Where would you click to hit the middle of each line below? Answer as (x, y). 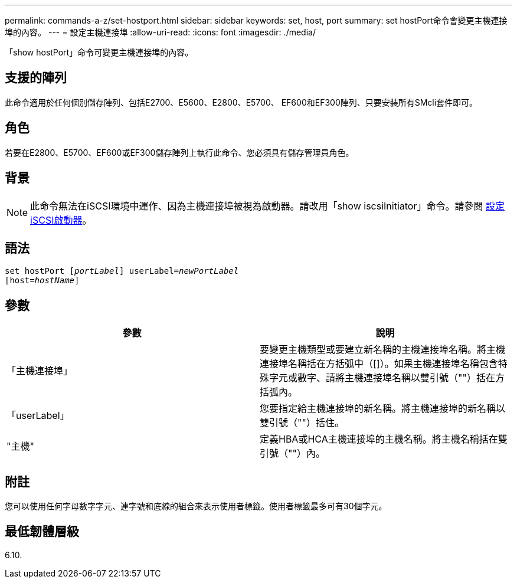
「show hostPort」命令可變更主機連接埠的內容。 (99, 52)
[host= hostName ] (42, 281)
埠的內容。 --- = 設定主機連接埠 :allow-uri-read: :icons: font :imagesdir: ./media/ (160, 32)
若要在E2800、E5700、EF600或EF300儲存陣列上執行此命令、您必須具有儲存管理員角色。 (179, 152)
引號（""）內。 (292, 453)
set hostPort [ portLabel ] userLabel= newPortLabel (122, 271)
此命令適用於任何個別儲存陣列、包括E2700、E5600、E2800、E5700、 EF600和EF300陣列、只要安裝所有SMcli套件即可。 (241, 102)
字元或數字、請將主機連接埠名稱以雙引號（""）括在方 (387, 378)
